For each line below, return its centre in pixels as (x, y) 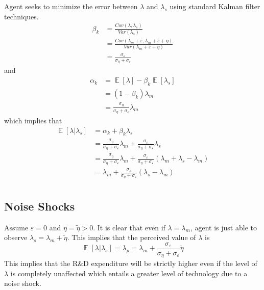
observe (16, 237)
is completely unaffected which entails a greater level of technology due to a (129, 273)
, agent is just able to (223, 227)
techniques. (21, 16)
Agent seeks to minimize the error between (71, 6)
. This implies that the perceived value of (131, 237)
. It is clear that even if (129, 227)
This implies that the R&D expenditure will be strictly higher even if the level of (131, 263)
